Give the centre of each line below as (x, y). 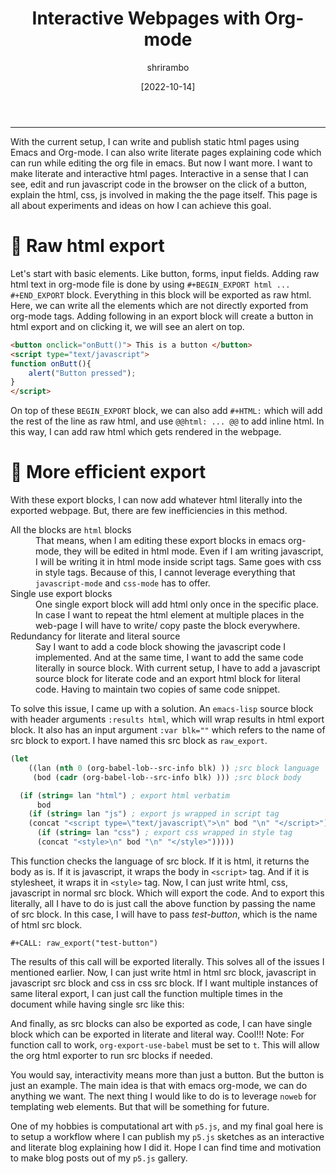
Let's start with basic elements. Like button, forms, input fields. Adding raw (165, 273)
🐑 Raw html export (87, 246)
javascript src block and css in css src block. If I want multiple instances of (164, 983)
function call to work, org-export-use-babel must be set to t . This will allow (165, 1044)
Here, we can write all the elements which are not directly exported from (159, 305)
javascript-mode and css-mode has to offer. (123, 583)
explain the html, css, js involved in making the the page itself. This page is (164, 194)
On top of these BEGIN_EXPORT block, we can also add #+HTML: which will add (166, 411)
